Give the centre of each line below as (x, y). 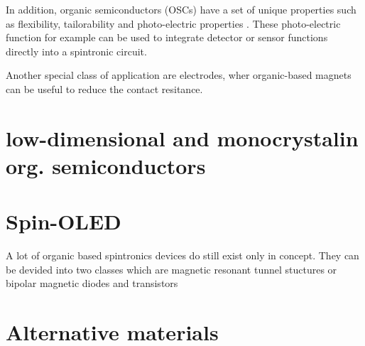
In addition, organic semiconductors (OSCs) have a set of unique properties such (181, 9)
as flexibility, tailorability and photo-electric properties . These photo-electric (173, 23)
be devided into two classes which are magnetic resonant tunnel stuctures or (171, 269)
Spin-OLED (64, 221)
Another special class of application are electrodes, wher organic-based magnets (179, 75)
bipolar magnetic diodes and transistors (92, 283)
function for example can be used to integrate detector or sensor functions (167, 37)
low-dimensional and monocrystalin (182, 137)
